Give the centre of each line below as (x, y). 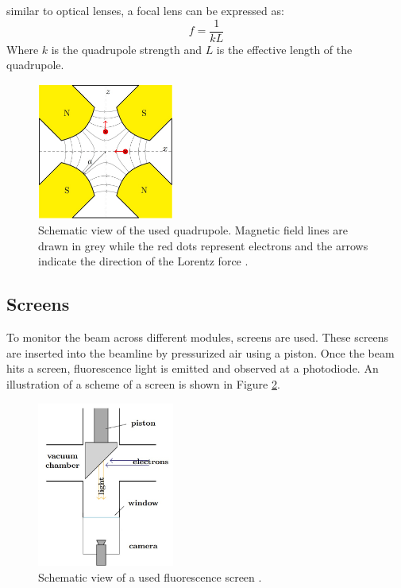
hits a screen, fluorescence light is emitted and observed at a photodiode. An (193, 368)
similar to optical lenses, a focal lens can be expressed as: (145, 10)
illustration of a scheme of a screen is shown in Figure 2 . (143, 384)
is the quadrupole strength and (126, 49)
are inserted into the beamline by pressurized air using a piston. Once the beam (200, 352)
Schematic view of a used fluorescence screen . (150, 577)
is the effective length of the (284, 49)
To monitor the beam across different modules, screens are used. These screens (198, 337)
